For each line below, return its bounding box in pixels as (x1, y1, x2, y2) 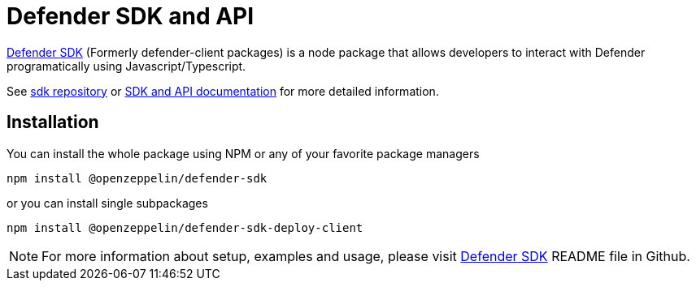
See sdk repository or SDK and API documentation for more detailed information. (7, 84, 439, 98)
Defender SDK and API (7, 2, 254, 30)
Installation (7, 112, 99, 133)
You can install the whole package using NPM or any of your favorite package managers (7, 146, 480, 161)
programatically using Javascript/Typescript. (7, 58, 246, 73)
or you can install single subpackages (7, 195, 208, 210)
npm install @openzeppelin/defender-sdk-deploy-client (7, 221, 363, 234)
